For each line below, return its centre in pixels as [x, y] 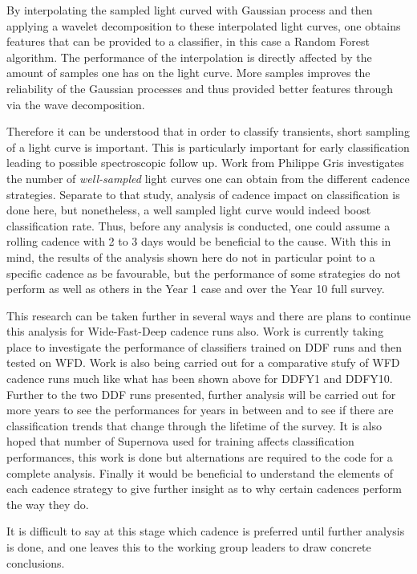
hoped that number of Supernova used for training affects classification [180, 441]
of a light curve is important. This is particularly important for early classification [208, 147]
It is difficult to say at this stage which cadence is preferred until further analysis [206, 531]
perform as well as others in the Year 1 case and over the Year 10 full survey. [196, 289]
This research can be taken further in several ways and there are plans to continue [208, 315]
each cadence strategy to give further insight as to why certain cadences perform [204, 489]
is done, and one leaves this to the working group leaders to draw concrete [189, 547]
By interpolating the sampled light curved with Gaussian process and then [190, 10]
